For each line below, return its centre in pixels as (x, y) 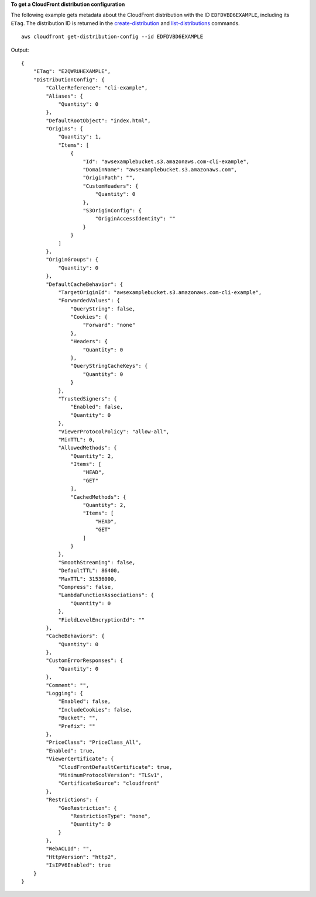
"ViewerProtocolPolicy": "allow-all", (114, 432)
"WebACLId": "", (69, 849)
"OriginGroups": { (72, 260)
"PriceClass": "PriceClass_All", (94, 742)
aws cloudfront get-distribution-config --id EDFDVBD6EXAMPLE (112, 37)
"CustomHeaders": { (111, 186)
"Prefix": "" (77, 726)
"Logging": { (64, 694)
